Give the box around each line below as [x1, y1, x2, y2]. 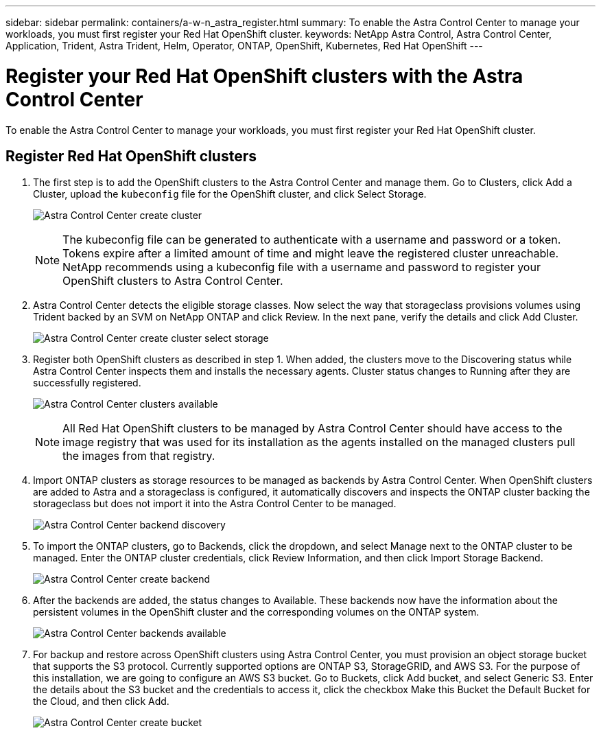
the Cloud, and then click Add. [33, 695, 169, 708]
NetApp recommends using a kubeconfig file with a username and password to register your [62, 260, 541, 275]
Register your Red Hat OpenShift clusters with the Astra [5, 64, 523, 88]
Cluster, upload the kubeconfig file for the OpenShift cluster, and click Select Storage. [33, 188, 427, 200]
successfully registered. [33, 377, 141, 389]
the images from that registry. [62, 449, 215, 463]
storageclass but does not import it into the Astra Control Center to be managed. [33, 498, 397, 510]
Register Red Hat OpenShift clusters [5, 147, 257, 165]
